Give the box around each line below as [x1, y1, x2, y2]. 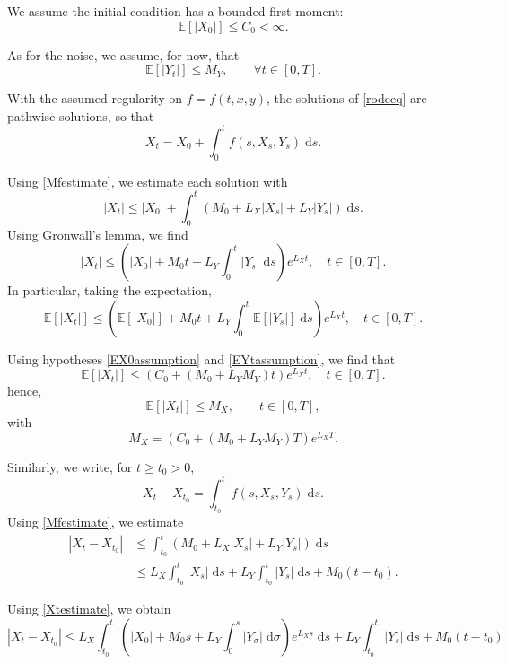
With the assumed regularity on [7, 89, 183, 108]
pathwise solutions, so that [7, 106, 154, 125]
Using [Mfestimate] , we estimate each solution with [7, 171, 288, 190]
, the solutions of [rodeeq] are [267, 89, 427, 108]
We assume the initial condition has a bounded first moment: [7, 2, 344, 20]
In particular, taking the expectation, [7, 281, 213, 300]
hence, [7, 381, 42, 400]
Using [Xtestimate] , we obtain [7, 599, 171, 618]
